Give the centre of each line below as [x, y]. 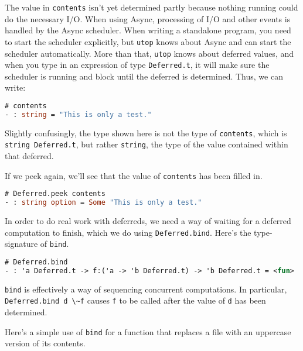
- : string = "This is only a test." [78, 114]
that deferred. [29, 156]
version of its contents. [45, 343]
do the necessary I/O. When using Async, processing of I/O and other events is [148, 18]
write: [15, 87]
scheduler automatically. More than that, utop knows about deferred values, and [149, 53]
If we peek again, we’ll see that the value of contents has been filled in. [134, 175]
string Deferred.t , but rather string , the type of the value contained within [147, 144]
